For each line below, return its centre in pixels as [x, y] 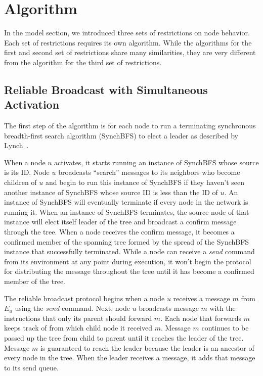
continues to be [225, 328]
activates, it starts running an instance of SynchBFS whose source [157, 162]
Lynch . [16, 145]
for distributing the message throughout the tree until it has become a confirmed [129, 271]
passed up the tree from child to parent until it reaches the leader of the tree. [124, 337]
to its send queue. [31, 367]
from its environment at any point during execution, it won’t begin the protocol [128, 261]
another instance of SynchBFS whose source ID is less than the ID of [111, 192]
